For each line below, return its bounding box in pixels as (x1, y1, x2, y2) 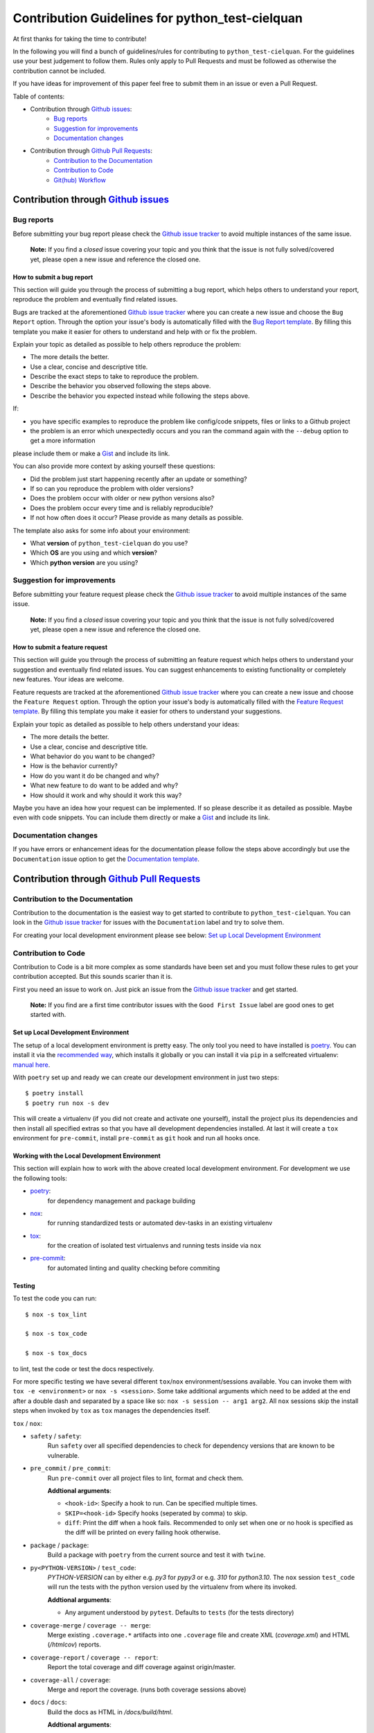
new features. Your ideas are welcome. (12, 675, 125, 683)
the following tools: (12, 1174, 67, 1182)
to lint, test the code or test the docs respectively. (12, 1364, 155, 1373)
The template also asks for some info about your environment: (12, 526, 190, 534)
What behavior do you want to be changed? (30, 752, 155, 760)
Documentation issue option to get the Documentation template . (12, 855, 200, 863)
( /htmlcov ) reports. (47, 1640, 102, 1649)
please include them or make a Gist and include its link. (12, 449, 170, 458)
